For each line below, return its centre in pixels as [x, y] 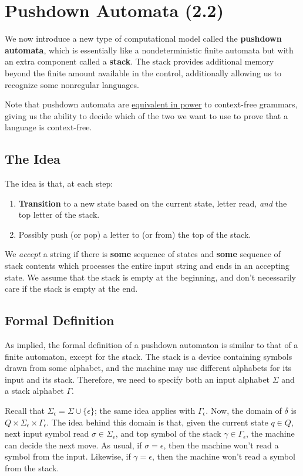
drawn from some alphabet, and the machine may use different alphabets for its [148, 368]
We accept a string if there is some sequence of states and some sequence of [143, 254]
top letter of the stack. [59, 215]
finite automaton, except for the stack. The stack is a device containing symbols [149, 356]
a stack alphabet [34, 391]
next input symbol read [47, 433]
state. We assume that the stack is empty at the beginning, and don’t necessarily [150, 277]
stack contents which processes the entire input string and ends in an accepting [147, 266]
